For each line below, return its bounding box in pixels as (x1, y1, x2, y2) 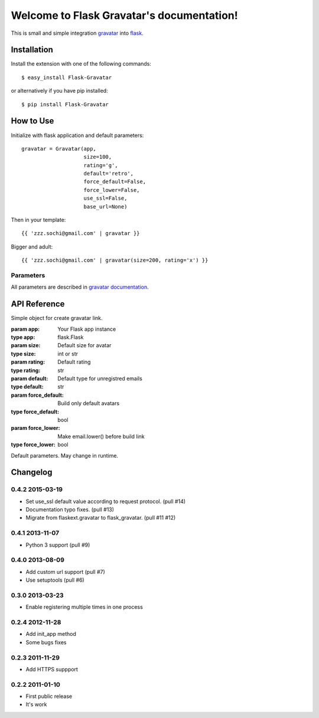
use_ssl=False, (83, 195, 128, 202)
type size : (11, 350, 36, 357)
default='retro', (83, 170, 134, 177)
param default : (11, 375, 48, 382)
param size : (11, 342, 41, 349)
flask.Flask (57, 334, 84, 341)
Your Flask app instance (57, 325, 116, 332)
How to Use (11, 116, 54, 126)
